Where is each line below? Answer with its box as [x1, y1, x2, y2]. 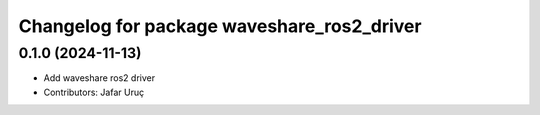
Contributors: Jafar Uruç [43, 86, 145, 98]
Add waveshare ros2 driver [43, 72, 155, 84]
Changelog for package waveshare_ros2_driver [18, 15, 422, 37]
